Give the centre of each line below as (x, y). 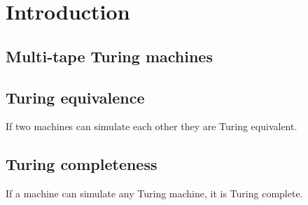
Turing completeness (82, 164)
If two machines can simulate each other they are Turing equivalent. (152, 126)
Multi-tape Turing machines (109, 56)
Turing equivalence (75, 97)
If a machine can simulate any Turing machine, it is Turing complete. (154, 193)
